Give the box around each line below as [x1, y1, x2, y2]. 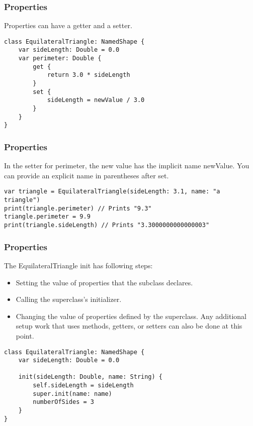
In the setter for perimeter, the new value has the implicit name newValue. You [4, 160, 249, 171]
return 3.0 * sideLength [47, 71, 130, 79]
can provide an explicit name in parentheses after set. [4, 170, 169, 180]
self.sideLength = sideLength [33, 382, 134, 389]
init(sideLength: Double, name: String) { [18, 373, 162, 381]
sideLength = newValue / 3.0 [47, 96, 145, 104]
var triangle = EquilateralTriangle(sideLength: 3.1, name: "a [4, 188, 220, 195]
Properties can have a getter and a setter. [4, 20, 132, 31]
